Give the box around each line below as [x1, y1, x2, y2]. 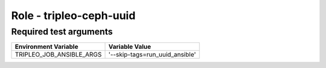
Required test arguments [11, 26, 113, 37]
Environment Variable [14, 42, 78, 51]
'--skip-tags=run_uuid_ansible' [108, 51, 196, 59]
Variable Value [108, 42, 152, 51]
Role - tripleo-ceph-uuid [11, 9, 136, 22]
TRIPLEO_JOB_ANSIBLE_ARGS [14, 51, 102, 59]
